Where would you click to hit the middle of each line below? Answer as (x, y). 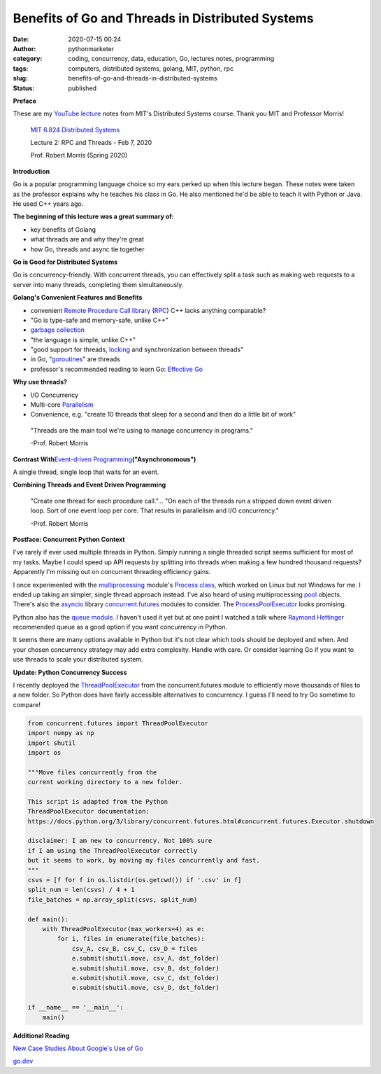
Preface (24, 101)
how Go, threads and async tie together (87, 249)
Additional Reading (41, 1035)
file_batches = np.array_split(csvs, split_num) (113, 899)
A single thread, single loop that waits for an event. (86, 472)
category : (28, 59)
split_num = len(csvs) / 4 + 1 (81, 890)
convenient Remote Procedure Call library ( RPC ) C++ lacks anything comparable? (148, 310)
